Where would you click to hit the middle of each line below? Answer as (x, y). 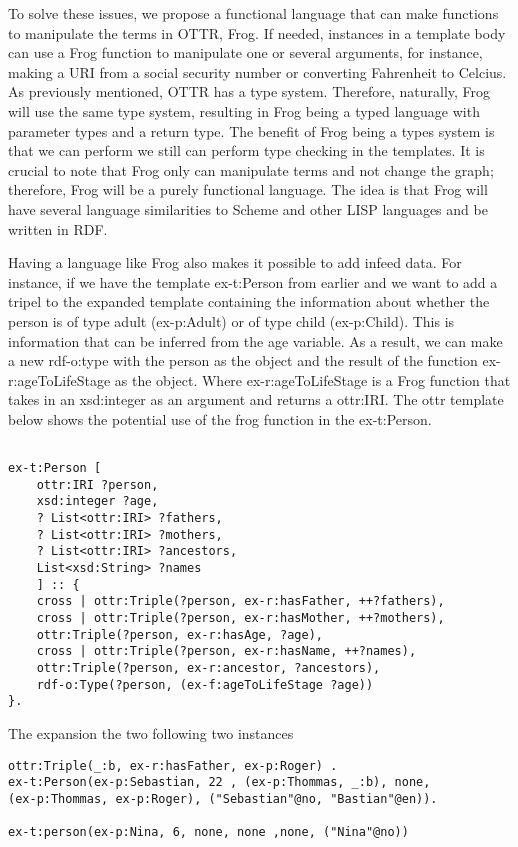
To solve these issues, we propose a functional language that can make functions (253, 13)
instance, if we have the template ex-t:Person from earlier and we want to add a (253, 281)
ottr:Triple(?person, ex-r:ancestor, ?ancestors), (208, 668)
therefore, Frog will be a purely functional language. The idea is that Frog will (248, 189)
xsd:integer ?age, (97, 501)
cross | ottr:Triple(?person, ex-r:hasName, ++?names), (226, 651)
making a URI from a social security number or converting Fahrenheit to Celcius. (257, 71)
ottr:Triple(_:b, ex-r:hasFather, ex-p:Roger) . (173, 765)
